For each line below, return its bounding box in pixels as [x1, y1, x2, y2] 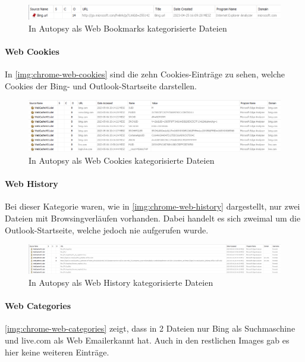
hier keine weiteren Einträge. [5, 345, 109, 358]
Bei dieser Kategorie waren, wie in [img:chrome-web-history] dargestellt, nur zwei [5, 200, 300, 213]
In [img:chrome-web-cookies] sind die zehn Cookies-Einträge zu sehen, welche [5, 67, 285, 80]
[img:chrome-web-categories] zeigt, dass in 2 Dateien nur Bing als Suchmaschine [5, 322, 295, 335]
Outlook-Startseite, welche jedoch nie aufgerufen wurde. [5, 223, 209, 236]
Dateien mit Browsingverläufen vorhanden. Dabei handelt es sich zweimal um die [5, 212, 301, 224]
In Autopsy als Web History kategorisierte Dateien [29, 276, 213, 288]
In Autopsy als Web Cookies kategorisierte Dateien [29, 154, 215, 167]
